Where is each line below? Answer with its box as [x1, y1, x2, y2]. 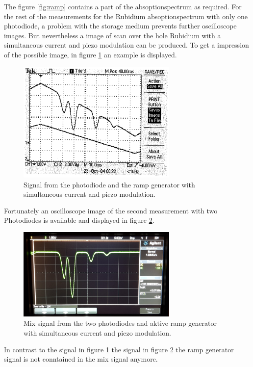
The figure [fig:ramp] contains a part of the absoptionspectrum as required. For [4, 1, 242, 11]
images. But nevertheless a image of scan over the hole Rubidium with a [4, 30, 221, 40]
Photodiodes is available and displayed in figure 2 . [4, 215, 154, 225]
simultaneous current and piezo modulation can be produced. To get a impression [4, 40, 249, 50]
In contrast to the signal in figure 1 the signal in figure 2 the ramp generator [4, 344, 234, 354]
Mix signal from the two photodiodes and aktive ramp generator [24, 318, 217, 328]
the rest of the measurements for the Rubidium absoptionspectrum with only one [4, 11, 248, 21]
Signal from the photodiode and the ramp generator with [24, 179, 195, 189]
